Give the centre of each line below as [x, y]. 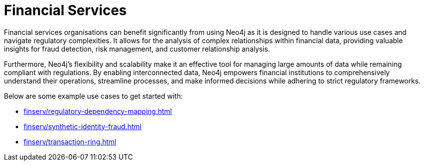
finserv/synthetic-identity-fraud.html [83, 126]
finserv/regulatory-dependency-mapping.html [98, 111]
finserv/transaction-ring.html [70, 141]
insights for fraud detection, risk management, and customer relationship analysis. [137, 49]
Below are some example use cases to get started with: [93, 96]
